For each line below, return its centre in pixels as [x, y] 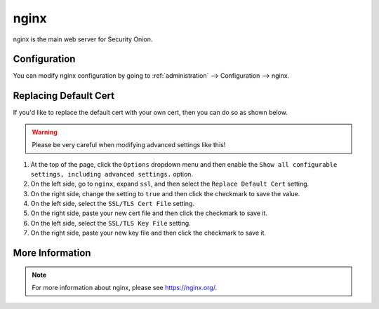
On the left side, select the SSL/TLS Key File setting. [111, 223]
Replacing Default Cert [64, 96]
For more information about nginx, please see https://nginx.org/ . [125, 288]
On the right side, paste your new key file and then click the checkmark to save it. [148, 233]
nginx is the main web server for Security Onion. [83, 39]
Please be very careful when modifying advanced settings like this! [129, 145]
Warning [45, 132]
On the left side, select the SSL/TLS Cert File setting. [112, 204]
